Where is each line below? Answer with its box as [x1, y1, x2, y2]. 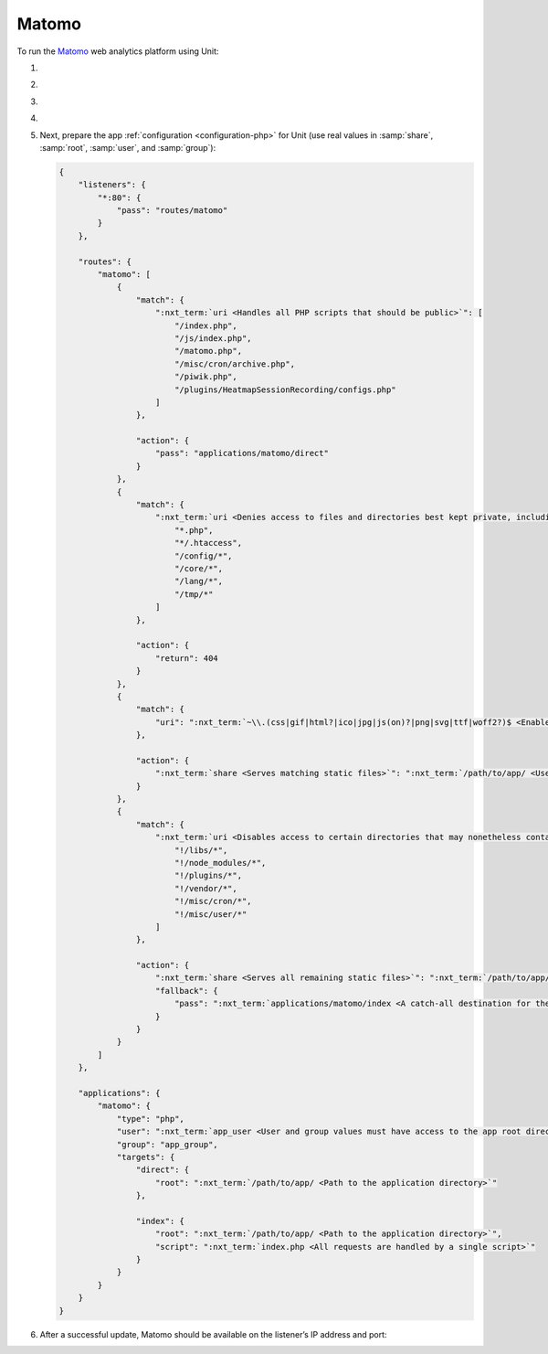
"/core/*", [174, 563, 224, 573]
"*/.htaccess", [174, 538, 242, 549]
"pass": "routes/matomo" [116, 206, 228, 216]
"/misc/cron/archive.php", [174, 358, 296, 369]
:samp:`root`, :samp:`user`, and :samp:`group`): [39, 142, 216, 153]
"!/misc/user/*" [174, 909, 248, 919]
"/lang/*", [174, 576, 224, 587]
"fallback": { [155, 986, 218, 996]
